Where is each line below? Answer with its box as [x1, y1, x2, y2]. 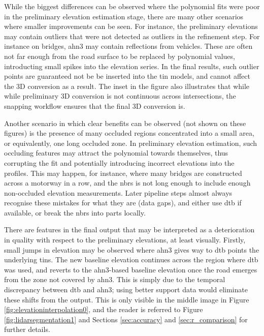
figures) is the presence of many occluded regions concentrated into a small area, [4, 128, 254, 138]
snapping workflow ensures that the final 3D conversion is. [4, 100, 185, 111]
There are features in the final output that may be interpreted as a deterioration [4, 224, 255, 235]
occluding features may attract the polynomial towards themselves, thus [4, 147, 228, 158]
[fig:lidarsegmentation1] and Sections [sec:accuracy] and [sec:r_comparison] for [4, 314, 248, 324]
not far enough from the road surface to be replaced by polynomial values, [4, 50, 235, 61]
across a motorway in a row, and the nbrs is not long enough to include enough [4, 177, 251, 188]
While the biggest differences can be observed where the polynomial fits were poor [4, 1, 260, 11]
